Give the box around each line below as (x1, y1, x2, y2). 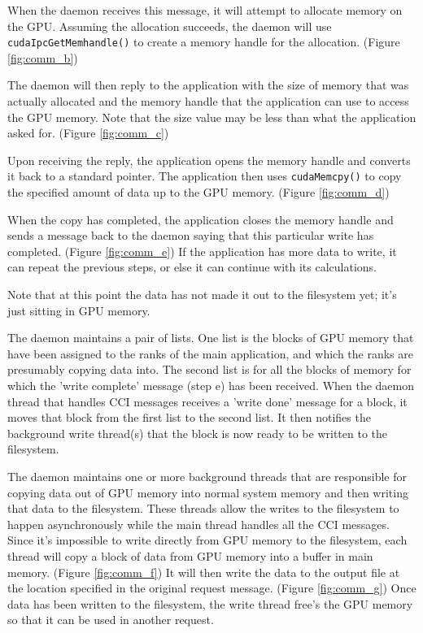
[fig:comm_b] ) (7, 49, 78, 66)
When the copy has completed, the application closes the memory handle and (7, 210, 394, 228)
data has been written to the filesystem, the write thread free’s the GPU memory (7, 595, 413, 612)
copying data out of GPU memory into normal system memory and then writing (7, 483, 408, 501)
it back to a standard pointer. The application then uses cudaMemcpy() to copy (7, 167, 402, 184)
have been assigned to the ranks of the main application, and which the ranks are (7, 345, 413, 362)
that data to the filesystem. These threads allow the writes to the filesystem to (7, 500, 399, 517)
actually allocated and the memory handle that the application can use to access (7, 93, 409, 110)
